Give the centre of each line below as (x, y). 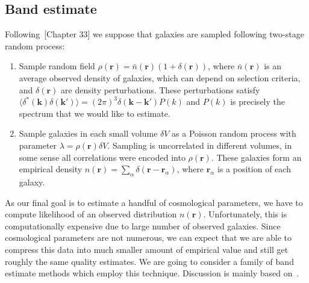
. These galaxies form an (256, 157)
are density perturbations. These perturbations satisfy (161, 89)
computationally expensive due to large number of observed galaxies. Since (143, 225)
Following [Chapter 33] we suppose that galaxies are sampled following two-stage (154, 34)
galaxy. (32, 182)
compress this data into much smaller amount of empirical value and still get (147, 249)
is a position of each (254, 169)
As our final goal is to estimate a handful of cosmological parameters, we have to (154, 202)
